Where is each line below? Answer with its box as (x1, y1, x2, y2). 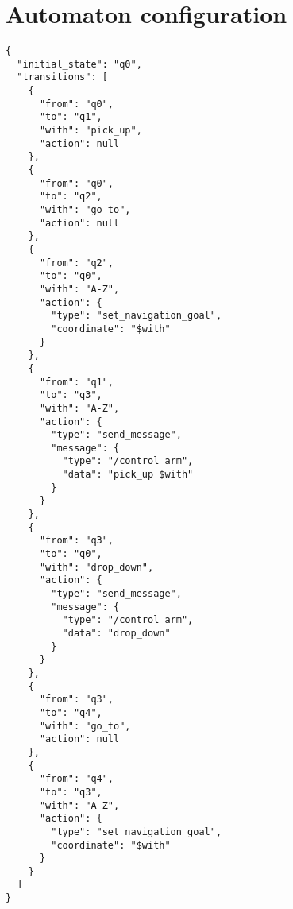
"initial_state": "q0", (17, 58, 142, 70)
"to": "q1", (39, 111, 102, 123)
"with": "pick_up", (39, 125, 142, 137)
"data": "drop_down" (62, 628, 171, 639)
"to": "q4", (39, 706, 102, 718)
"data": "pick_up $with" (62, 469, 194, 481)
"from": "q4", (39, 773, 114, 785)
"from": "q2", (39, 257, 114, 269)
